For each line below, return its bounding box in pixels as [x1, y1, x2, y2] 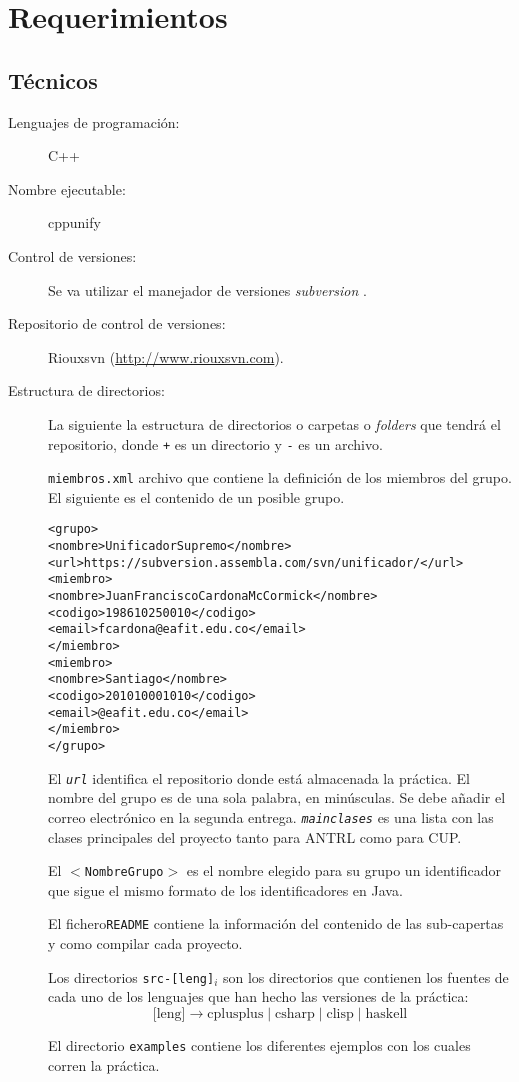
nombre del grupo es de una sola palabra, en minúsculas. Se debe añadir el [48, 787, 506, 808]
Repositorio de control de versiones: [8, 313, 226, 334]
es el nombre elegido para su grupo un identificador [186, 860, 501, 881]
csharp [275, 1006, 315, 1021]
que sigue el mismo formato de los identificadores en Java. [48, 879, 403, 900]
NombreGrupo [84, 865, 164, 880]
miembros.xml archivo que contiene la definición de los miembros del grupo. [48, 467, 512, 488]
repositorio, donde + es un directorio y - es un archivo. [48, 433, 383, 454]
